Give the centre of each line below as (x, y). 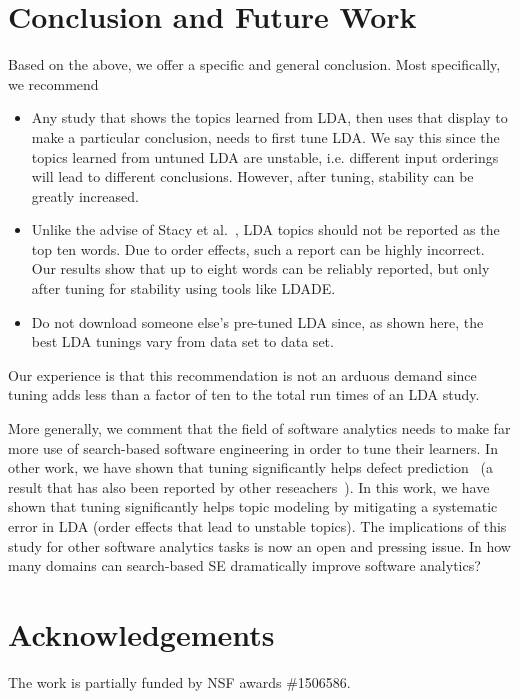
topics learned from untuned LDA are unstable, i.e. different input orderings (265, 156)
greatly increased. (85, 195)
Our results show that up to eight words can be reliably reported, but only (260, 268)
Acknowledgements (141, 633)
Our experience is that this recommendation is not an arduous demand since (242, 374)
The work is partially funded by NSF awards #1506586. (179, 681)
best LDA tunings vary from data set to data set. (182, 341)
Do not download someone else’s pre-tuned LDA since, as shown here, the (257, 321)
